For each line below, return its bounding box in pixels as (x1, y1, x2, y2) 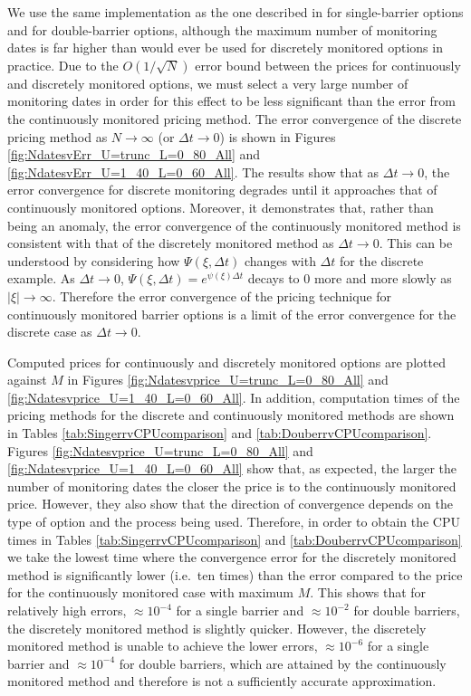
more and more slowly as (313, 269, 452, 288)
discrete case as (7, 322, 92, 341)
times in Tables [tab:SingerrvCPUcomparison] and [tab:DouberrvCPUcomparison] (7, 529, 462, 548)
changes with (244, 251, 316, 270)
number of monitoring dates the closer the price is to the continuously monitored (7, 476, 457, 495)
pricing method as (7, 127, 108, 146)
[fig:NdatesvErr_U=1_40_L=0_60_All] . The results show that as (7, 162, 380, 181)
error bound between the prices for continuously (195, 55, 461, 74)
